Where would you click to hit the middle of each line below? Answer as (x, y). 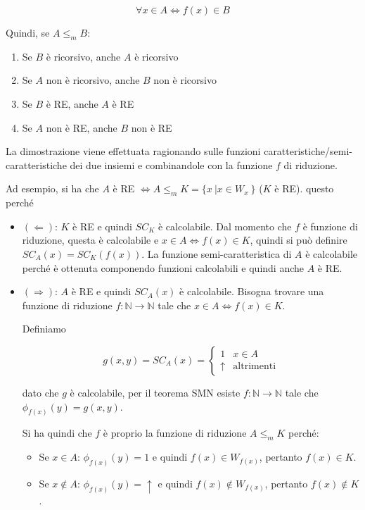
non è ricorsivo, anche (93, 80)
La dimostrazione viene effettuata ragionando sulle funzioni (133, 151)
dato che (40, 392)
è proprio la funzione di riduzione (175, 433)
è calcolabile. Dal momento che (225, 226)
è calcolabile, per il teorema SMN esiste (155, 392)
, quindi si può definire (299, 240)
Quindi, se (28, 32)
